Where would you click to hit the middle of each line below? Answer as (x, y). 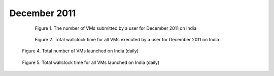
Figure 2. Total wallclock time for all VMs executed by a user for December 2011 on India (127, 39)
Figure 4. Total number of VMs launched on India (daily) (80, 51)
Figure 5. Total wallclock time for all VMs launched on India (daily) (91, 62)
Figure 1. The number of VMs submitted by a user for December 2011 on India (116, 28)
